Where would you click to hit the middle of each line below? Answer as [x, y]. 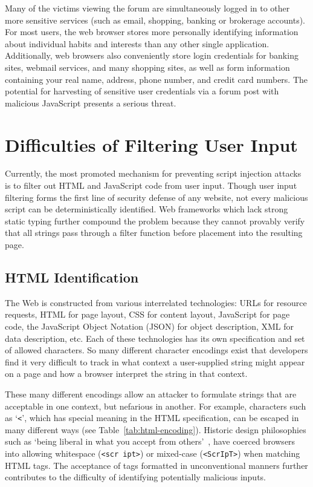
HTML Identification [72, 277]
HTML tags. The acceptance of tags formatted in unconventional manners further [156, 465]
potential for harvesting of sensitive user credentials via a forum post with [142, 91]
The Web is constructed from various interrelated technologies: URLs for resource [156, 302]
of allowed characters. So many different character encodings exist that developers [156, 350]
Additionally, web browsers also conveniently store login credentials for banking [152, 55]
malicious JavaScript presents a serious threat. [91, 103]
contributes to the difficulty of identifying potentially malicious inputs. [135, 477]
